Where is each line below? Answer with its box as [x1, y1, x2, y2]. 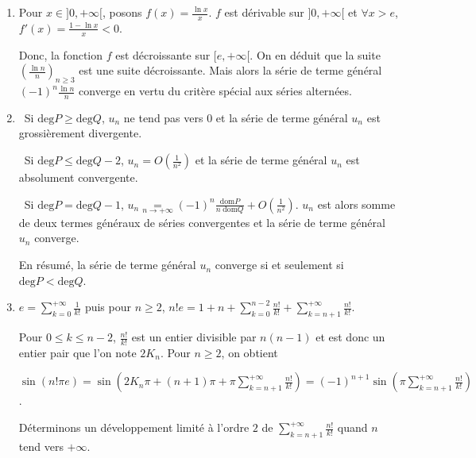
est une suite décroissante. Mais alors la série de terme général [79, 62, 382, 79]
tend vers [18, 437, 64, 454]
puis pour [84, 298, 131, 315]
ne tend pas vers [123, 109, 203, 125]
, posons [102, 4, 142, 20]
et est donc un [315, 329, 385, 345]
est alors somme [317, 195, 396, 212]
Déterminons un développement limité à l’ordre [18, 419, 250, 436]
